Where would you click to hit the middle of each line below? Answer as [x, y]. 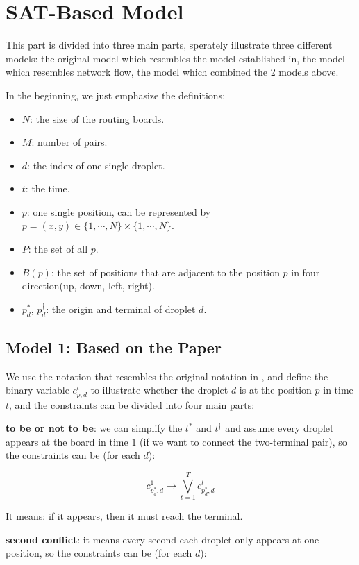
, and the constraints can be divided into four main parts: [132, 404]
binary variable [37, 390]
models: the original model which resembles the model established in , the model [175, 58]
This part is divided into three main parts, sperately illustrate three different [169, 45]
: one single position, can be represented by [119, 211]
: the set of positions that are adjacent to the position [165, 272]
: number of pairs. [69, 142]
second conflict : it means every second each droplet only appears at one [162, 539]
